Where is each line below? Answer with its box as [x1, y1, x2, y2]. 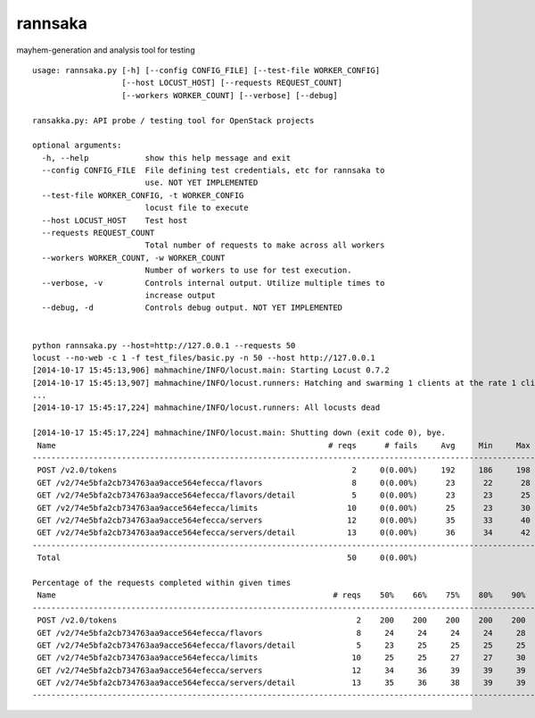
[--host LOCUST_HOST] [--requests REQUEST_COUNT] [121, 78, 343, 88]
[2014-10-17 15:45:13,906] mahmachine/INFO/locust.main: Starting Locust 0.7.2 [32, 365, 390, 375]
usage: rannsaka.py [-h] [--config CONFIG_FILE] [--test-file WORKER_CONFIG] [32, 65, 381, 75]
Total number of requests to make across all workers [144, 240, 385, 250]
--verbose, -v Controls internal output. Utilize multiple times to [41, 278, 385, 288]
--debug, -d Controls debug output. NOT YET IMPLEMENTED [41, 303, 343, 313]
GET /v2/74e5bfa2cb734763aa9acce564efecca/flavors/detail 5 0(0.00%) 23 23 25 [37, 490, 531, 500]
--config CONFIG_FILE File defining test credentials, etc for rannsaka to [41, 165, 385, 176]
